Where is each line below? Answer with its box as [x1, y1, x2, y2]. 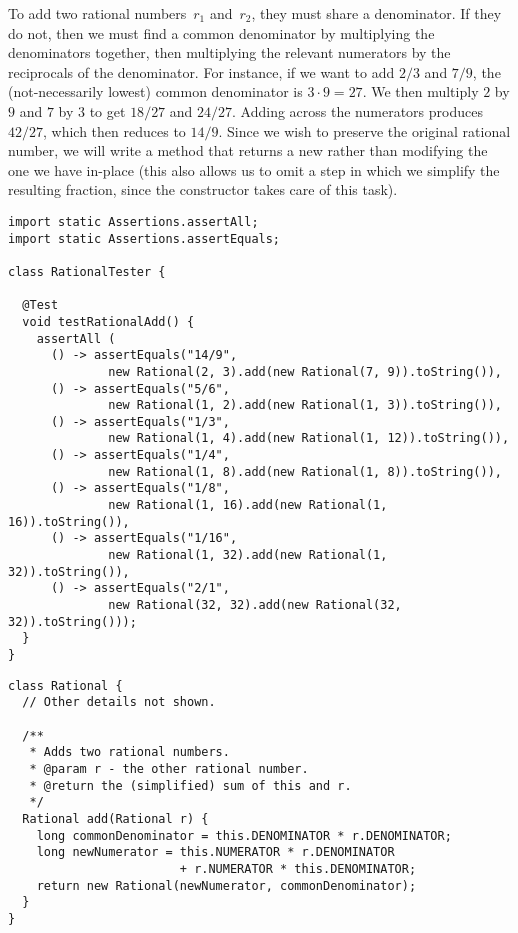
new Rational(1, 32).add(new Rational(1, [108, 548, 388, 563]
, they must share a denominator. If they [251, 3, 502, 23]
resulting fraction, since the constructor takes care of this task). [8, 179, 398, 200]
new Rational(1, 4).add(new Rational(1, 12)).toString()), [108, 431, 510, 446]
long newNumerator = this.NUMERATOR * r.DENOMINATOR [36, 845, 395, 860]
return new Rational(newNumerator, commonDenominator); [36, 878, 417, 893]
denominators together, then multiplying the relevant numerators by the [8, 42, 451, 63]
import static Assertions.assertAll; [8, 214, 259, 229]
